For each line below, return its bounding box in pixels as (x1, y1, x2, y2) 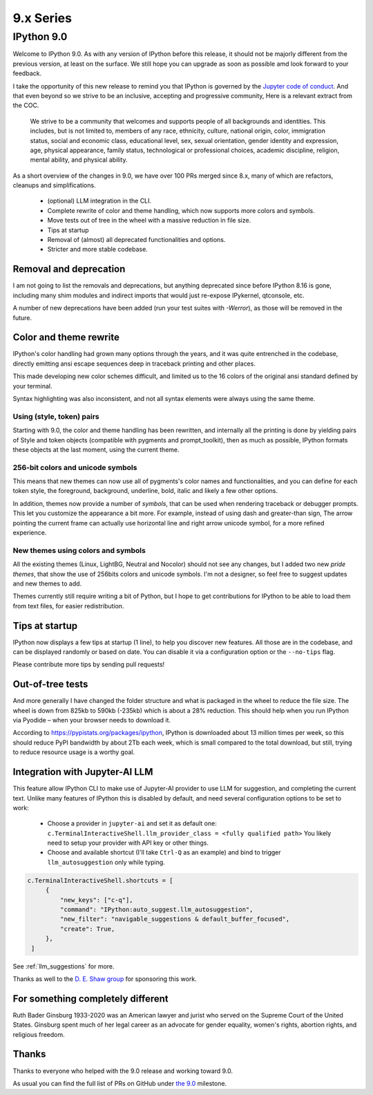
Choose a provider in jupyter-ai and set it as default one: (47, 819, 217, 827)
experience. (12, 528, 47, 536)
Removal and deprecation (12, 263, 126, 275)
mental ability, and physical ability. (30, 156, 128, 164)
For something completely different (12, 993, 169, 1004)
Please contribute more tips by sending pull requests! (12, 660, 165, 668)
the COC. (12, 101, 39, 110)
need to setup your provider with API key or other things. (47, 839, 209, 847)
